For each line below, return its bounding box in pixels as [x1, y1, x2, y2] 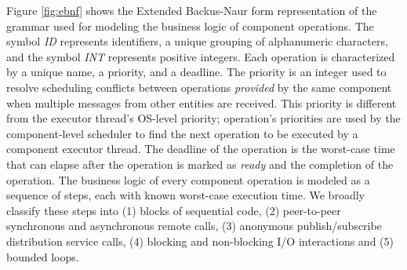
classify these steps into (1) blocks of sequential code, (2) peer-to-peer [6, 202, 341, 218]
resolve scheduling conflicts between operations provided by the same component [6, 78, 392, 95]
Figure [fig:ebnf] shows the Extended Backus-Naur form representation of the [6, 2, 377, 18]
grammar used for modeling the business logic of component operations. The [6, 17, 374, 34]
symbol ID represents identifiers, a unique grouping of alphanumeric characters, [6, 33, 388, 49]
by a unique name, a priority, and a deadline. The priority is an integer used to [6, 64, 387, 80]
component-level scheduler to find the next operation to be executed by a [6, 125, 358, 141]
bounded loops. [6, 248, 79, 265]
